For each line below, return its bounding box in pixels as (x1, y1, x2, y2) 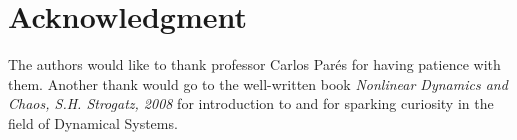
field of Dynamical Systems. (8, 112, 178, 133)
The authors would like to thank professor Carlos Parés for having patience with (8, 54, 501, 75)
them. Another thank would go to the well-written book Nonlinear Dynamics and (8, 73, 508, 94)
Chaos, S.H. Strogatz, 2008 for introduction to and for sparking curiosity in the (8, 93, 494, 114)
